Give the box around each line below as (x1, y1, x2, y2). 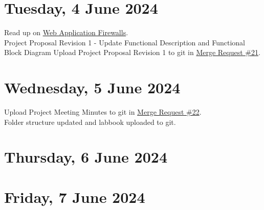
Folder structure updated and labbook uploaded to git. (4, 116, 176, 127)
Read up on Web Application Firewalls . (4, 27, 128, 38)
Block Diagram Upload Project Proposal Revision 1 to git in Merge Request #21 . (4, 47, 260, 58)
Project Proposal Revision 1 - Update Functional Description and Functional (4, 37, 245, 47)
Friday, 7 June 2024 (4, 186, 145, 207)
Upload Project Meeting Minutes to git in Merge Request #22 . (4, 107, 202, 117)
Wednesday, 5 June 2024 (4, 77, 181, 98)
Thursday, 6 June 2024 (4, 146, 168, 167)
